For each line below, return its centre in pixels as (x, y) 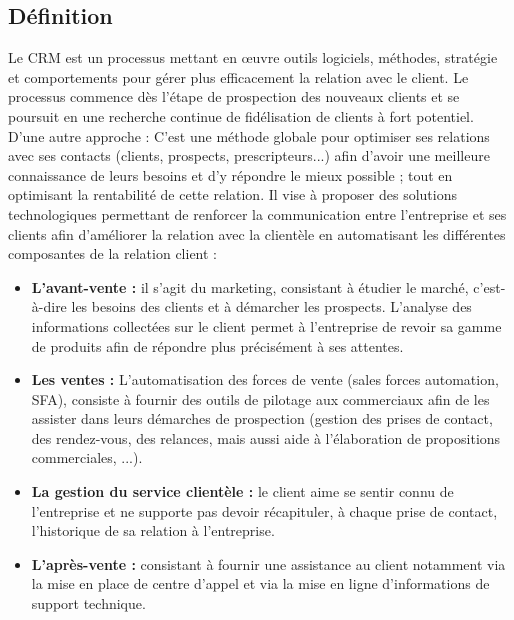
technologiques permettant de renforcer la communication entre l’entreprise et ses (257, 213)
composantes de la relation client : (113, 253)
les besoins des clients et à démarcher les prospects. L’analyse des (271, 306)
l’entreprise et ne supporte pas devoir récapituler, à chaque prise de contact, (264, 510)
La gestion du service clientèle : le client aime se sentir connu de (242, 491)
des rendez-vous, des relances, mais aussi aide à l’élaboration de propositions (266, 437)
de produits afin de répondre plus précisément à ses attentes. (217, 345)
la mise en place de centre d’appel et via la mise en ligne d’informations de (260, 583)
